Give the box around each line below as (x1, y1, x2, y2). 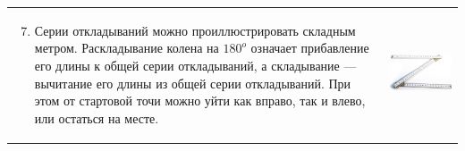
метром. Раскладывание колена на (34, 38, 219, 57)
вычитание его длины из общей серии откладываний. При (34, 73, 351, 92)
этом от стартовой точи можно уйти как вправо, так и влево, (34, 91, 366, 110)
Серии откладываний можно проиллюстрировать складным (34, 21, 356, 39)
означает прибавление (250, 38, 369, 57)
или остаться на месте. (34, 108, 159, 127)
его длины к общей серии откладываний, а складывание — (34, 55, 357, 74)
